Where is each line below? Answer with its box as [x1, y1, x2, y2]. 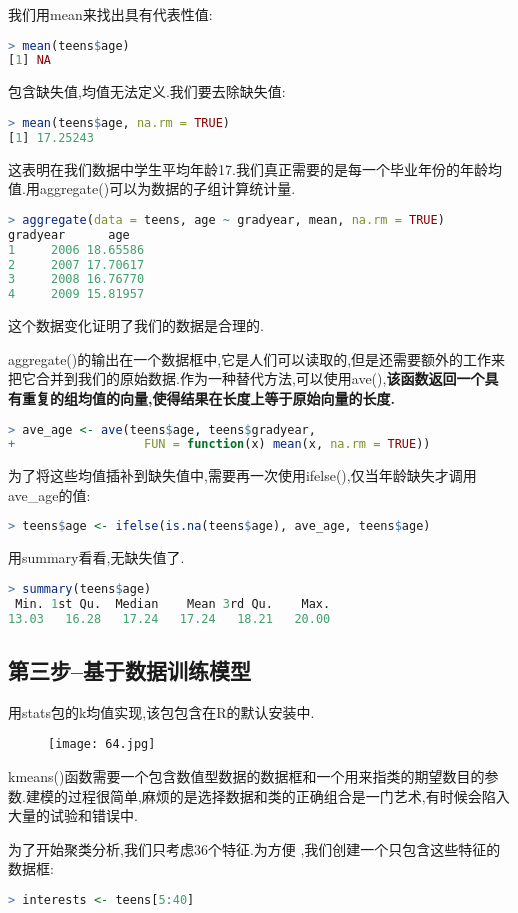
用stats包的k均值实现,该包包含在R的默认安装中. [8, 701, 315, 722]
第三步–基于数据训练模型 [8, 654, 252, 685]
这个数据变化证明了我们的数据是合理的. [8, 315, 264, 336]
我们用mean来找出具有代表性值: [8, 4, 213, 24]
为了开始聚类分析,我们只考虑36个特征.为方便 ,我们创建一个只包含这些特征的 [8, 838, 501, 859]
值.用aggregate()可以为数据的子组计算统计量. [8, 178, 296, 199]
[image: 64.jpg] [48, 737, 156, 752]
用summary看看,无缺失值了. [8, 547, 185, 568]
